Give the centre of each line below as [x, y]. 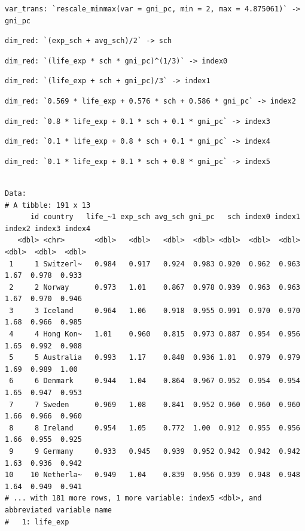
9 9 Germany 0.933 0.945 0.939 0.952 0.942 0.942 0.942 [155, 451]
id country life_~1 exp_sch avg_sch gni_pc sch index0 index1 [165, 217]
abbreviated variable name [58, 510]
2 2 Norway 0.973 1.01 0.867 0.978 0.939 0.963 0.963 [155, 287]
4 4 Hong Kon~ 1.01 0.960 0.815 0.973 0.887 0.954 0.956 [155, 334]
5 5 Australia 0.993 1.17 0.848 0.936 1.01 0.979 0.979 [155, 358]
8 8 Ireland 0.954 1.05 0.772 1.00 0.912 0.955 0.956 [155, 428]
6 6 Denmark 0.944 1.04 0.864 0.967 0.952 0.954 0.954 [155, 381]
